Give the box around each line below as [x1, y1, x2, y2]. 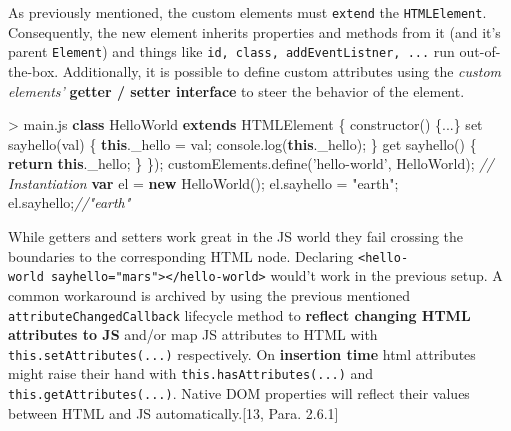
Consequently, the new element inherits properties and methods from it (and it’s [8, 21, 501, 42]
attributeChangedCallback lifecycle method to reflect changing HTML [8, 304, 471, 325]
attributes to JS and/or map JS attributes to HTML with [8, 324, 378, 345]
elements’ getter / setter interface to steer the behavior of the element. [8, 80, 465, 101]
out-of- [459, 41, 501, 62]
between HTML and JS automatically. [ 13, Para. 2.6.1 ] [8, 402, 339, 423]
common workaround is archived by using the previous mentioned [8, 284, 411, 305]
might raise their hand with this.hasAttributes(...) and [8, 363, 374, 384]
